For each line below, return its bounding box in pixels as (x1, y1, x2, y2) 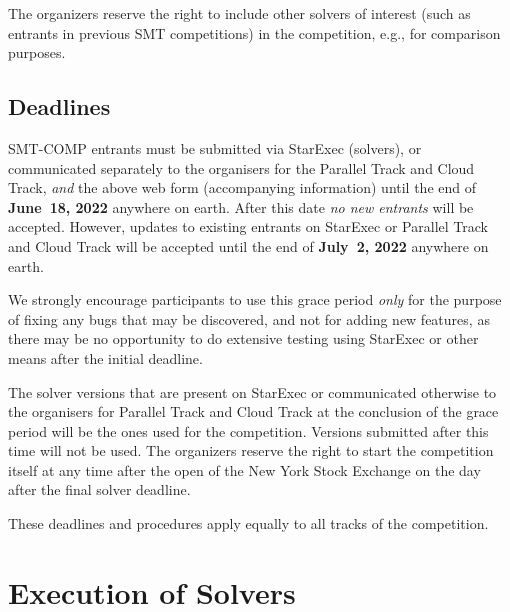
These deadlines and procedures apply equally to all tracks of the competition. (8, 513, 489, 534)
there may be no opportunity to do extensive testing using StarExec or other (8, 328, 479, 349)
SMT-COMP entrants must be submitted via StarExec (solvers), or (8, 137, 422, 158)
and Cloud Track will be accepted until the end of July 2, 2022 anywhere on (8, 235, 489, 256)
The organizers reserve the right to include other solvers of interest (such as (8, 3, 471, 23)
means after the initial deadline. (8, 347, 203, 368)
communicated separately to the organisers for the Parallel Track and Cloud (8, 157, 475, 178)
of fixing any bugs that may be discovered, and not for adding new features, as (8, 308, 490, 329)
